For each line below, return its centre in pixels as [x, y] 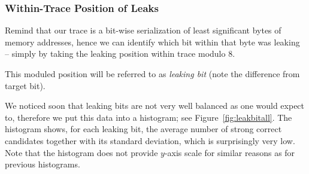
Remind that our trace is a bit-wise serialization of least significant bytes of [143, 30]
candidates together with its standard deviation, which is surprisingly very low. [150, 140]
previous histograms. [43, 164]
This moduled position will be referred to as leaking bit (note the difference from [152, 74]
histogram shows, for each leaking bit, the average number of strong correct [143, 129]
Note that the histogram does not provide [81, 152]
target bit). [25, 85]
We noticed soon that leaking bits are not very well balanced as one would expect [155, 106]
